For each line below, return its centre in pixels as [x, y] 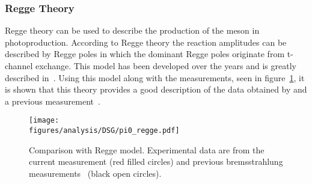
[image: [44, 121]
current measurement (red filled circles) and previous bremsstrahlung [156, 161]
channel [19, 66]
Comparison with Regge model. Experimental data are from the [147, 149]
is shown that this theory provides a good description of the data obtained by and [156, 89]
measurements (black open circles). [95, 173]
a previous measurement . [53, 101]
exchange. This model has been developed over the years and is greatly [166, 66]
